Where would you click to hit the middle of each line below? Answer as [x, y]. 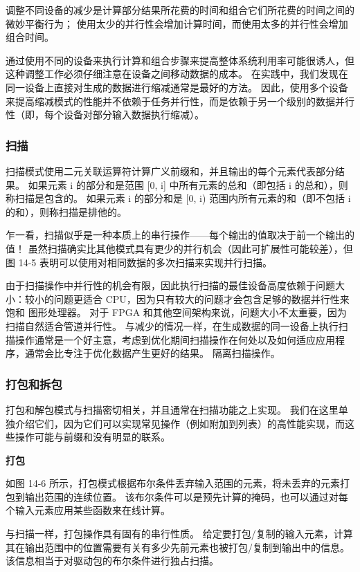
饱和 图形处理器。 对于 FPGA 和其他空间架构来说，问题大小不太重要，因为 [176, 312]
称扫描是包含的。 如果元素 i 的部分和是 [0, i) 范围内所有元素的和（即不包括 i [178, 198]
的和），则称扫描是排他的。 [66, 211]
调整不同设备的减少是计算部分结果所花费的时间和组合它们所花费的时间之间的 [180, 10]
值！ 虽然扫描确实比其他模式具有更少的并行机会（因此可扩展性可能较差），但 [179, 248]
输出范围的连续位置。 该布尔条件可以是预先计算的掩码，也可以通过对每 [186, 496]
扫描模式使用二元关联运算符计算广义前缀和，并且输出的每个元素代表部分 [170, 170]
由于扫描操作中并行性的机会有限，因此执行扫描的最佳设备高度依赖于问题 [170, 285]
